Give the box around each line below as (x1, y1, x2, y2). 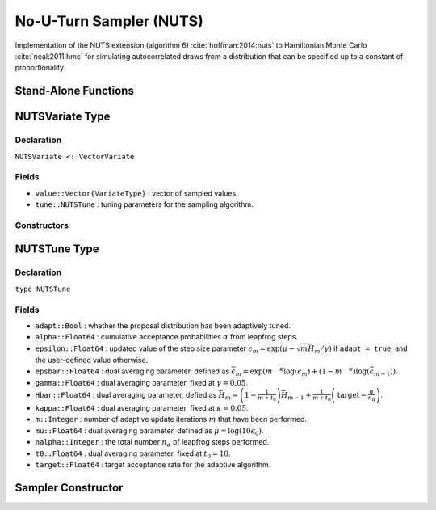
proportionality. (15, 63, 66, 73)
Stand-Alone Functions (15, 84, 135, 98)
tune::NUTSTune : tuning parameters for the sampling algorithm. (35, 200, 254, 209)
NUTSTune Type (15, 242, 100, 256)
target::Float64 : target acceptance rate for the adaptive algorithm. (35, 459, 271, 469)
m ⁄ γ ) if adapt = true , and (314, 344, 408, 355)
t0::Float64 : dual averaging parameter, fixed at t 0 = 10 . (35, 449, 231, 460)
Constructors (15, 219, 69, 230)
